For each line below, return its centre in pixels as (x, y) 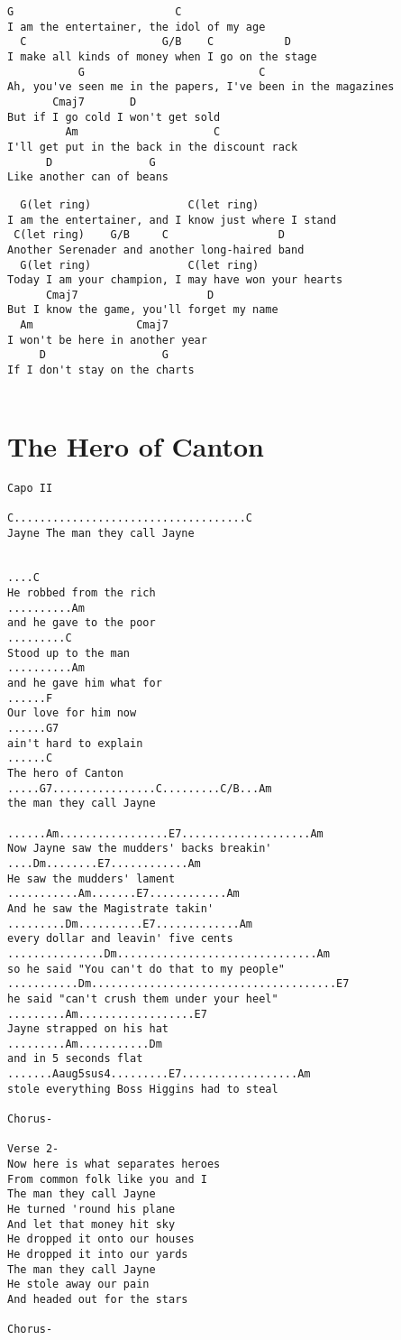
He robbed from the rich (82, 593)
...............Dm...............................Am (169, 953)
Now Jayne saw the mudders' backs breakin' (140, 849)
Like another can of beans (88, 177)
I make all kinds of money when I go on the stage (162, 56)
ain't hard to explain (75, 743)
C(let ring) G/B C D (149, 235)
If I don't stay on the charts (101, 370)
